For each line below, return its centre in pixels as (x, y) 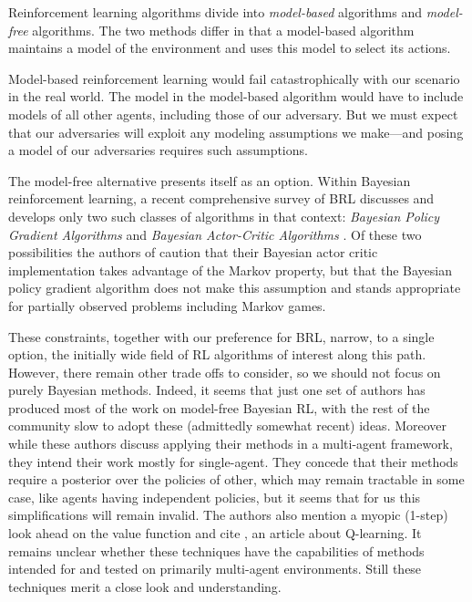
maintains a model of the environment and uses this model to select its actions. (230, 48)
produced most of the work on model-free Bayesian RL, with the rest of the (219, 407)
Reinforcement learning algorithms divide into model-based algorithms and (215, 12)
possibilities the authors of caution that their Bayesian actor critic (193, 252)
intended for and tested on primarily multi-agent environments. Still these (215, 569)
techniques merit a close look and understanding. (145, 586)
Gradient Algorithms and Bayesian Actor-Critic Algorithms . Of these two (215, 234)
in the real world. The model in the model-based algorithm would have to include (236, 96)
